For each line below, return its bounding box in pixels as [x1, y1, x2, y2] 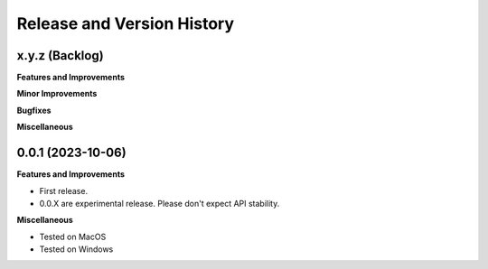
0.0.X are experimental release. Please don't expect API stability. [39, 198, 280, 209]
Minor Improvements [16, 88, 98, 99]
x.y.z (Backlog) [16, 48, 104, 63]
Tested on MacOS [39, 231, 107, 242]
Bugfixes [16, 105, 52, 116]
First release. [39, 185, 89, 196]
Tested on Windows [39, 244, 114, 255]
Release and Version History [16, 14, 235, 33]
